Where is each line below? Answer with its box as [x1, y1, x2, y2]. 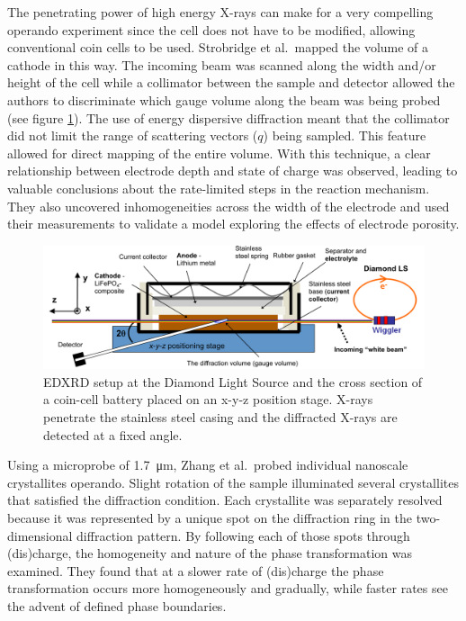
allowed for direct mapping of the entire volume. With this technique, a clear [7, 143, 431, 162]
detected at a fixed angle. [43, 425, 183, 444]
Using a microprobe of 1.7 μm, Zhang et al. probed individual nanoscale [7, 455, 408, 474]
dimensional [7, 526, 73, 544]
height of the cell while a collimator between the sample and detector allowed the [7, 73, 455, 92]
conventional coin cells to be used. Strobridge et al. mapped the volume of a [7, 38, 429, 57]
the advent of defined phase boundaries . [7, 596, 227, 615]
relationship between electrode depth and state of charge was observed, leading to [7, 161, 458, 180]
